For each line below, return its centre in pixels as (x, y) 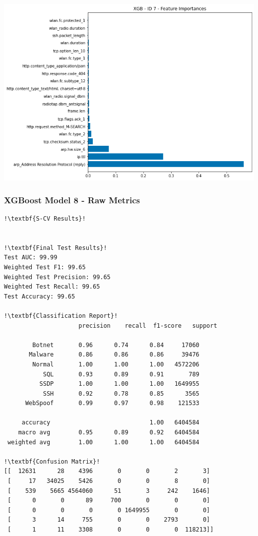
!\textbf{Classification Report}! (61, 316)
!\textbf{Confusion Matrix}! (52, 461)
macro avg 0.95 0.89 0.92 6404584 (109, 433)
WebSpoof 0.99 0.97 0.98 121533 (112, 403)
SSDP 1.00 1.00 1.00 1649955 (119, 384)
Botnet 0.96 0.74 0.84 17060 (116, 345)
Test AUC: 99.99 (31, 258)
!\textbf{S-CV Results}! (45, 219)
